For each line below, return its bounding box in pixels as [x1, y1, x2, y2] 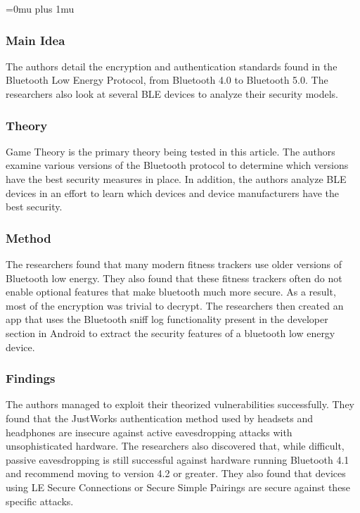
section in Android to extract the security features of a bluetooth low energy [6, 325, 335, 340]
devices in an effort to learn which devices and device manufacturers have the [6, 185, 340, 200]
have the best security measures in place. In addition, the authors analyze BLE [6, 172, 347, 186]
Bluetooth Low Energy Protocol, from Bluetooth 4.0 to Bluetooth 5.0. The [6, 72, 328, 87]
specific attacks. [6, 493, 74, 508]
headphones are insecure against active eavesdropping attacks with [6, 424, 292, 439]
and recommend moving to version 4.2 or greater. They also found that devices [6, 466, 346, 481]
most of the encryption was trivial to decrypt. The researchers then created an [6, 298, 344, 312]
